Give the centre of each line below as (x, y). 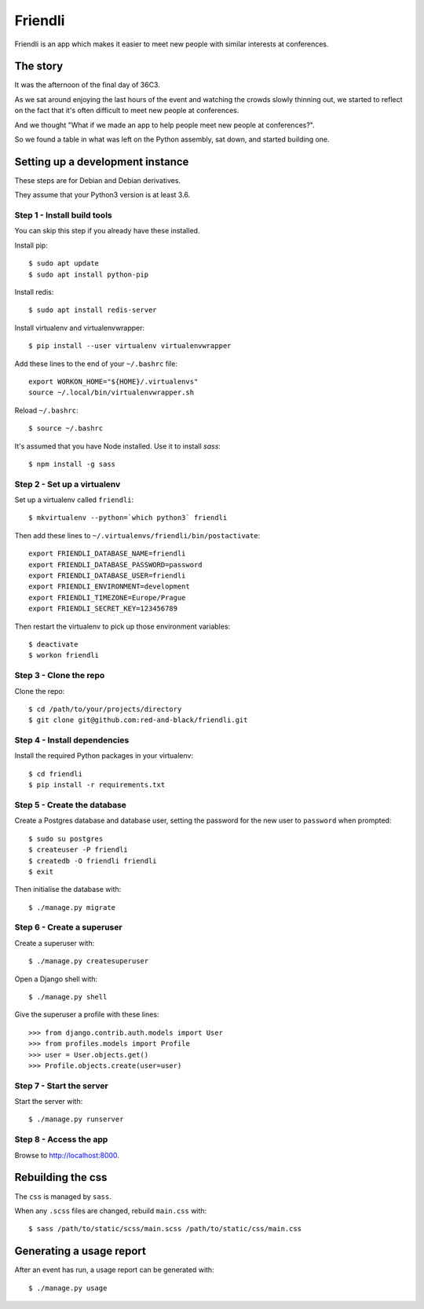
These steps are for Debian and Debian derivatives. (97, 180)
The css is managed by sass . (63, 1196)
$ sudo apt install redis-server (93, 310)
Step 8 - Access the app (61, 1139)
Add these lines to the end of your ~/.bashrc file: (96, 363)
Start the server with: (49, 1102)
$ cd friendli (55, 774)
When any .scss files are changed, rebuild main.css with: (111, 1211)
